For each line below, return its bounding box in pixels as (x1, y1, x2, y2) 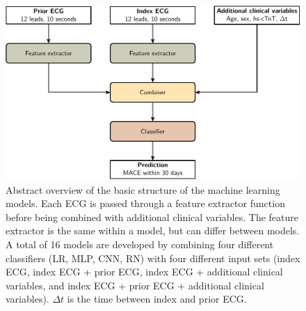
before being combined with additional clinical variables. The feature (6, 209, 299, 224)
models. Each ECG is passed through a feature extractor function (6, 196, 285, 211)
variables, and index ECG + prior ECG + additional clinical (6, 278, 264, 292)
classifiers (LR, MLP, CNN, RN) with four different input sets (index (6, 250, 300, 265)
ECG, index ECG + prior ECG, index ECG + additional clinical (6, 264, 283, 279)
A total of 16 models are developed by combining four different (6, 236, 274, 251)
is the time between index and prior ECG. (67, 291, 247, 306)
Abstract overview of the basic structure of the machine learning (6, 182, 280, 197)
